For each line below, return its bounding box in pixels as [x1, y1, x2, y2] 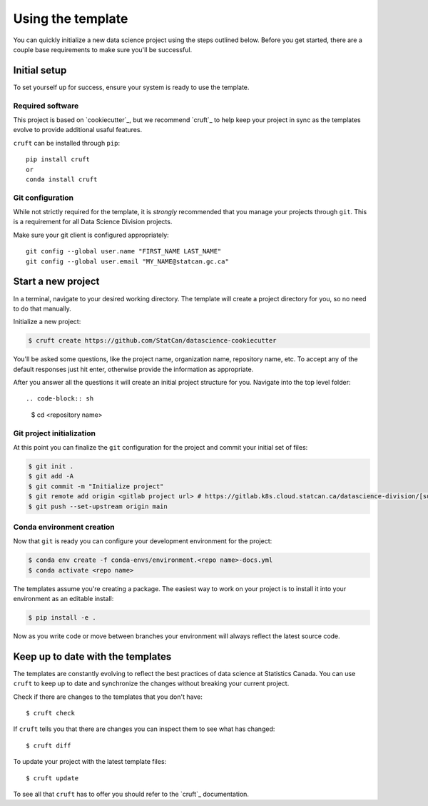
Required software [13, 101, 79, 111]
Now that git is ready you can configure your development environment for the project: [13, 537, 272, 545]
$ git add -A [28, 472, 74, 480]
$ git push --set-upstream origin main [28, 502, 168, 510]
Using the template [13, 11, 128, 26]
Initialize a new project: [13, 318, 81, 326]
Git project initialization [13, 428, 96, 438]
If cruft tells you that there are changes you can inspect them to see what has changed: [13, 725, 275, 733]
